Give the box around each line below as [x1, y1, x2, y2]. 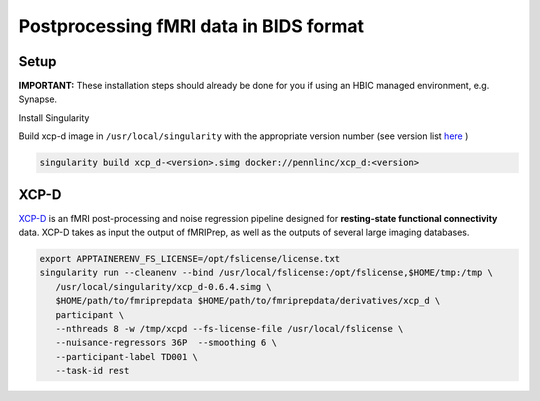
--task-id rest [55, 365, 130, 377]
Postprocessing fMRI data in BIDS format [18, 15, 365, 37]
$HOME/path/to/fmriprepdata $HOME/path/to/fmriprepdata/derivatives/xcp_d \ [55, 295, 441, 307]
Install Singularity [18, 111, 90, 124]
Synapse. [18, 93, 58, 105]
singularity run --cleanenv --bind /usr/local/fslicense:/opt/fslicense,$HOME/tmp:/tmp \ [39, 267, 494, 279]
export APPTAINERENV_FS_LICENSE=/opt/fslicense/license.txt [39, 253, 341, 265]
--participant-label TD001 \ [55, 351, 199, 362]
